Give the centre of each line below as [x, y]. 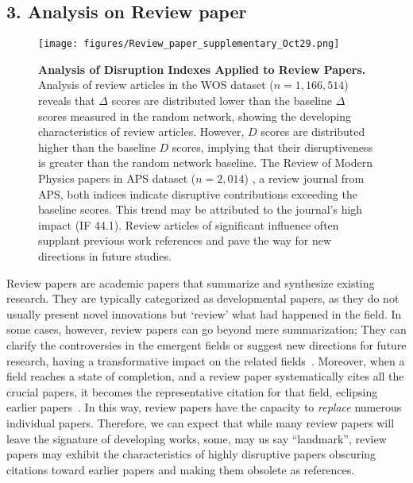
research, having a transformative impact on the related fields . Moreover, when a [206, 360]
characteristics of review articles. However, [141, 131]
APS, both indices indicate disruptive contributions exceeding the [198, 193]
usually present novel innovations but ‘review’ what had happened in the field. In [204, 313]
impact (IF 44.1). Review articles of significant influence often [189, 224]
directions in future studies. [105, 255]
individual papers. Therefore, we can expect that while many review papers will [201, 422]
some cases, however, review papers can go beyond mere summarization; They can [206, 329]
